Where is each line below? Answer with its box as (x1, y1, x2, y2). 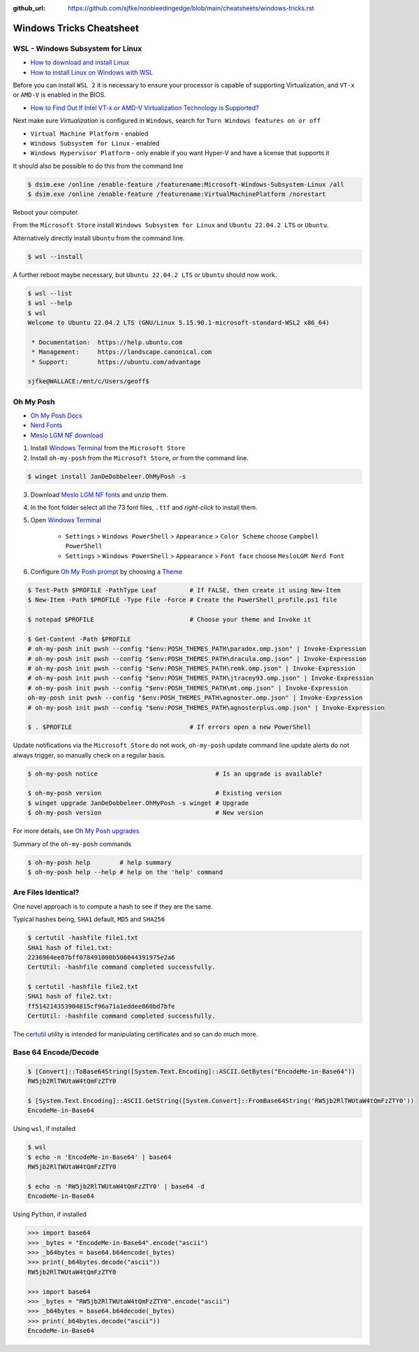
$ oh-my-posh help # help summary (27, 858, 172, 867)
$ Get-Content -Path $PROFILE (27, 635, 131, 643)
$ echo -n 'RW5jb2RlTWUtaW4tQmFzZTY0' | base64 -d (27, 1182, 205, 1190)
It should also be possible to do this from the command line (13, 162, 184, 170)
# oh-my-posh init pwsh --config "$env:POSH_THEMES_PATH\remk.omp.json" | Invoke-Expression (27, 664, 355, 672)
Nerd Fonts (30, 421, 63, 429)
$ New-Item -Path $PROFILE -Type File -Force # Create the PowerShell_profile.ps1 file (27, 596, 337, 604)
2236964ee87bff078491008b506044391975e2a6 (27, 953, 175, 961)
